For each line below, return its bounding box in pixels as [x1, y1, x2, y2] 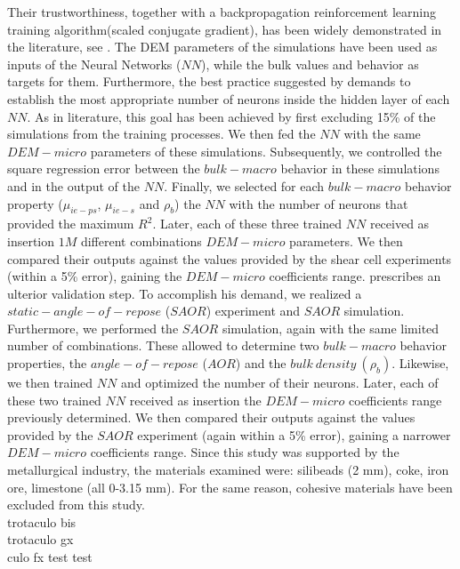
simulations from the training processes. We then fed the [7, 124, 316, 143]
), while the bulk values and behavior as [200, 54, 419, 73]
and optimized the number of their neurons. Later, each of [120, 373, 439, 392]
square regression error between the [7, 159, 200, 178]
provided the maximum [7, 214, 134, 233]
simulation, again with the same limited [222, 318, 440, 337]
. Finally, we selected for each [164, 176, 325, 195]
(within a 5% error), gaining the [7, 267, 182, 285]
